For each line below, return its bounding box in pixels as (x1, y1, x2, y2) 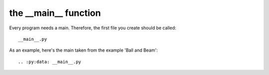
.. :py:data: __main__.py (18, 59, 82, 65)
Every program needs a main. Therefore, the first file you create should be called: (9, 25, 176, 31)
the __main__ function (9, 7, 101, 18)
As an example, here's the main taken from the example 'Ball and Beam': (9, 47, 158, 53)
